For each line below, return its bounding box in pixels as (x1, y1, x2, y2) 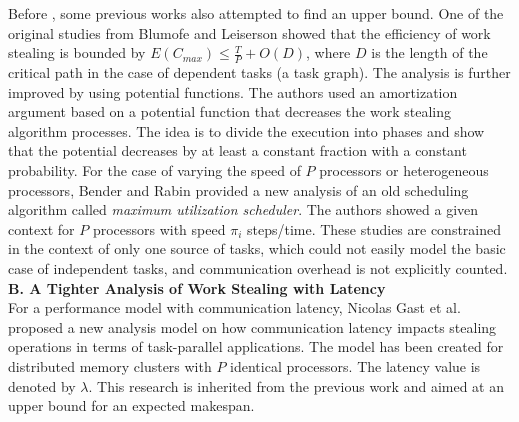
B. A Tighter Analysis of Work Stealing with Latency (8, 277, 386, 298)
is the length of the (371, 42, 488, 63)
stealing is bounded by (8, 42, 146, 63)
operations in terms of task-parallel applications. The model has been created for (8, 336, 504, 357)
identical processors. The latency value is (230, 355, 481, 376)
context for (8, 218, 75, 239)
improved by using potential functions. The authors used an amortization (8, 81, 458, 102)
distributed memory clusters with (8, 355, 212, 376)
